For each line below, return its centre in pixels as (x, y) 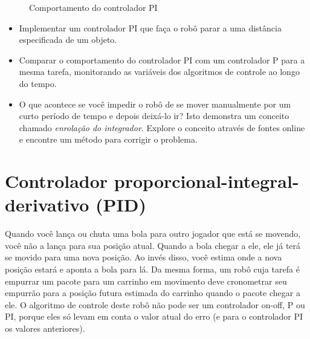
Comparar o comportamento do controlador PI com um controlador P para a (162, 60)
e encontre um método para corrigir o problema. (108, 139)
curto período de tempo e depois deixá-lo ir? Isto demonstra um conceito (154, 116)
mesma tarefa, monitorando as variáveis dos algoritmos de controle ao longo (159, 72)
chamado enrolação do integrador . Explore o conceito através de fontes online (162, 127)
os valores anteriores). (45, 328)
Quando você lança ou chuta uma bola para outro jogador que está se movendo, (153, 234)
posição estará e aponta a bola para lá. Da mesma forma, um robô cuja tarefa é (152, 269)
